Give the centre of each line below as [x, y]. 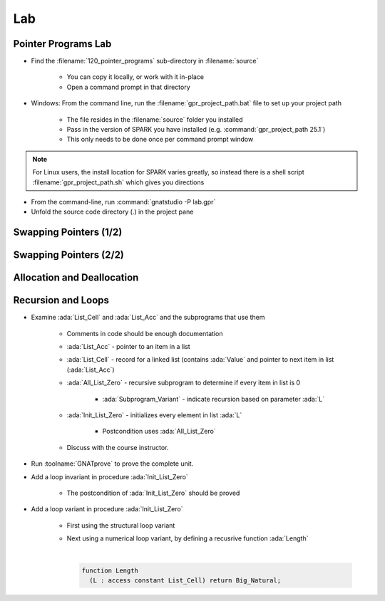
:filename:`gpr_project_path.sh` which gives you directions [118, 182]
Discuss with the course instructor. [118, 447]
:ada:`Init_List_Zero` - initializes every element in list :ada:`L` [154, 415]
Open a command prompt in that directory [128, 87]
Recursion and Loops [61, 300]
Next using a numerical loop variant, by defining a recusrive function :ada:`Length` [188, 538]
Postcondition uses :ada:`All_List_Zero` [159, 432]
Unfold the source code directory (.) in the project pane [112, 212]
